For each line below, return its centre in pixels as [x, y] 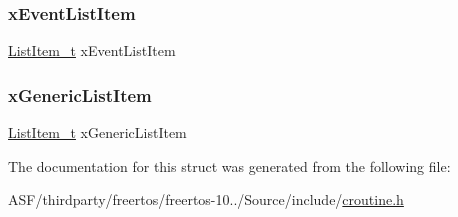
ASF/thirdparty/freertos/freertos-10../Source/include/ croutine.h [206, 199]
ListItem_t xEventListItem [92, 50]
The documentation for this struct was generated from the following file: [229, 165]
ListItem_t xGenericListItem [97, 132]
